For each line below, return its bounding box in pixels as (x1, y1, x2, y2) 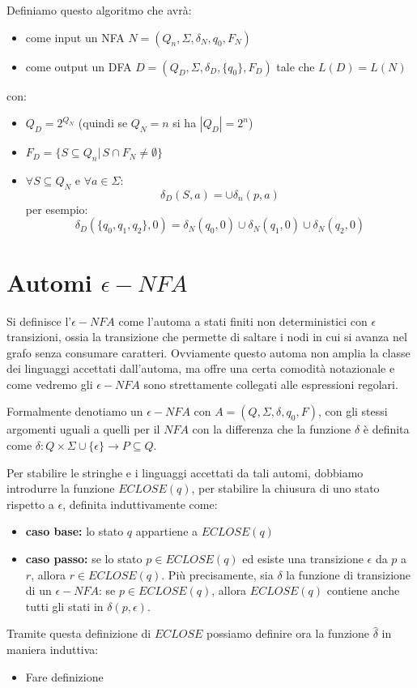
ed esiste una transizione (242, 550, 364, 567)
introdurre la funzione (6, 480, 115, 497)
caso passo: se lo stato (25, 550, 143, 567)
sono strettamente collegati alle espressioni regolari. (143, 375, 398, 392)
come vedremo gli (6, 375, 93, 392)
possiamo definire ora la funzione (206, 625, 370, 642)
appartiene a (135, 523, 198, 540)
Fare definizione (25, 668, 104, 685)
